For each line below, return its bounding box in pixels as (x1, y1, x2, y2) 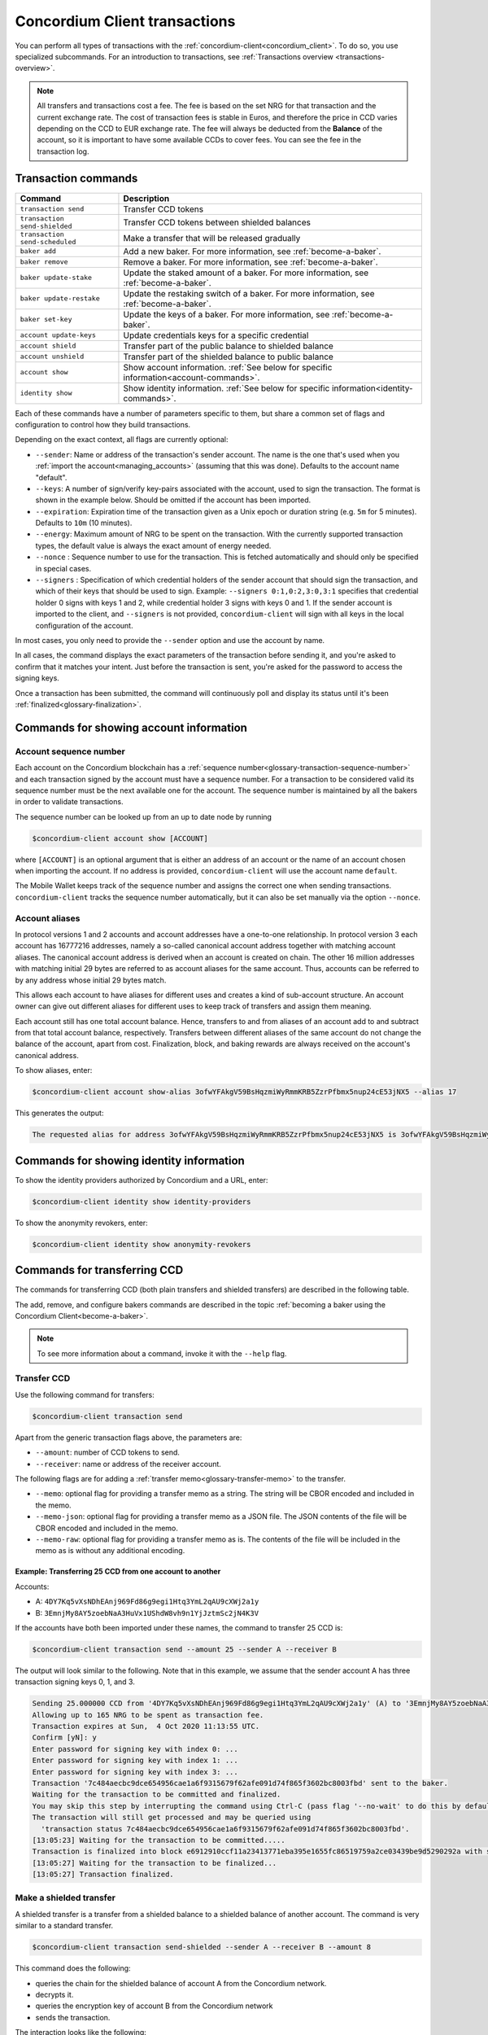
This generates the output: (15, 1108, 104, 1118)
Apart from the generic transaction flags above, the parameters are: (15, 1433, 242, 1442)
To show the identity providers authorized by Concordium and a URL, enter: (15, 1175, 268, 1184)
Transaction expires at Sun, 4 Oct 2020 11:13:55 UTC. (32, 1722, 260, 1731)
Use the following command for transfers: (15, 1389, 155, 1399)
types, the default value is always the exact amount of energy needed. (35, 540, 272, 550)
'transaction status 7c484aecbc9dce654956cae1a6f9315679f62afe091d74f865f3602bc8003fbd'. (41, 1824, 410, 1833)
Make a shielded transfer (15, 1893, 115, 1904)
